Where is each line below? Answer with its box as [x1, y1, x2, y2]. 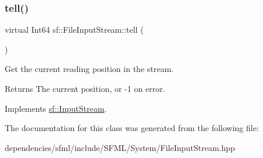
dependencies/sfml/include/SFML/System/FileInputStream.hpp [5, 141, 236, 153]
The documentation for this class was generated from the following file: [5, 122, 259, 134]
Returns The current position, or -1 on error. [5, 83, 165, 94]
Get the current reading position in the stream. [5, 63, 174, 75]
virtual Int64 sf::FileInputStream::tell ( [5, 23, 144, 36]
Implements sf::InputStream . [5, 102, 107, 114]
